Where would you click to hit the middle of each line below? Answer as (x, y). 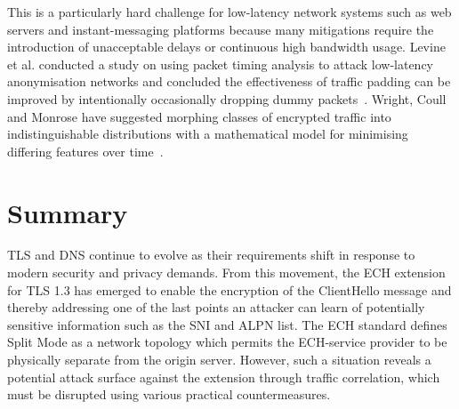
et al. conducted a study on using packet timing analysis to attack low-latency (221, 64)
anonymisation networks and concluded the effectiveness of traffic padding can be (229, 81)
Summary (68, 212)
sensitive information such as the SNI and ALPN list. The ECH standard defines (227, 324)
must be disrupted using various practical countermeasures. (169, 394)
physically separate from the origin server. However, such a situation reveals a (219, 360)
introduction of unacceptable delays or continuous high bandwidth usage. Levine (226, 47)
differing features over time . (85, 151)
